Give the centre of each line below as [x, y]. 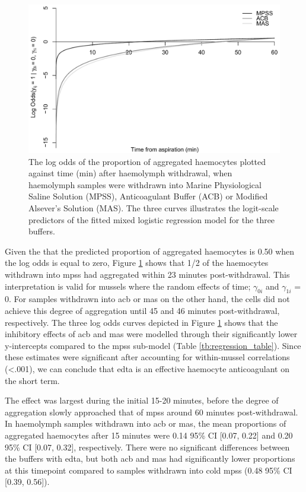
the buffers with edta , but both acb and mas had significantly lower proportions [150, 458]
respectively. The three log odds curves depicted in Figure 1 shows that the [141, 322]
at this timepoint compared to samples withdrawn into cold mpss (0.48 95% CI [149, 470]
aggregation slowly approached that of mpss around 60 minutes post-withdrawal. [152, 412]
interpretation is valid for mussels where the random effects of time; [128, 286]
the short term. [32, 380]
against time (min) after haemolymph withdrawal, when [130, 173]
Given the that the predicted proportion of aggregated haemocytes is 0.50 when [150, 251]
